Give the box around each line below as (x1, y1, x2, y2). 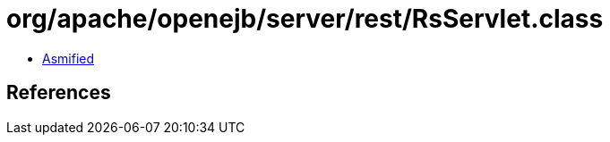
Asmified (42, 50, 95, 66)
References (6, 81, 111, 104)
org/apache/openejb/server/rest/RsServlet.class (6, 4, 604, 34)
